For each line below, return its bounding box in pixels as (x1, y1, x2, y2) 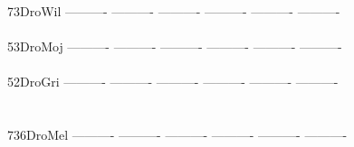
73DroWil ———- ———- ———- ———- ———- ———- (7, 2, 340, 20)
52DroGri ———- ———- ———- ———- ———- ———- (7, 72, 339, 91)
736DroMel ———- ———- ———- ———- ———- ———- (7, 125, 348, 144)
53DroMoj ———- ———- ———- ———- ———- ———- (7, 37, 342, 56)
